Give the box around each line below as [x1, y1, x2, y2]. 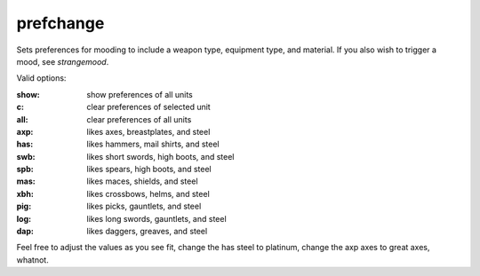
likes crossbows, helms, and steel [86, 188, 211, 199]
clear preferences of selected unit [86, 102, 211, 113]
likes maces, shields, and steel [86, 176, 199, 186]
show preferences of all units [86, 89, 193, 99]
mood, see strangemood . [16, 56, 109, 67]
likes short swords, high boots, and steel [86, 151, 235, 162]
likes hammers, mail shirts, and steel [86, 138, 220, 150]
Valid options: [16, 73, 67, 83]
